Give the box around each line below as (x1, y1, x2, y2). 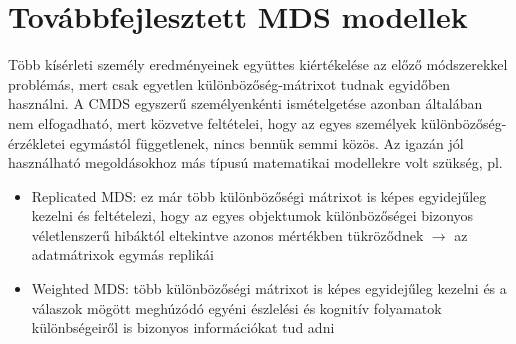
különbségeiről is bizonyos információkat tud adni (31, 317, 335, 338)
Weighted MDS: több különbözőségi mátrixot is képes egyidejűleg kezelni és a (31, 278, 507, 299)
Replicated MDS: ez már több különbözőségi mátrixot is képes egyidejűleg (31, 185, 487, 206)
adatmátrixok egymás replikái (31, 244, 214, 265)
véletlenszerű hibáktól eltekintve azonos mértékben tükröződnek (31, 224, 424, 245)
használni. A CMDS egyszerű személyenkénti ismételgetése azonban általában (8, 93, 483, 114)
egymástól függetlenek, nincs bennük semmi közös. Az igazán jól (69, 132, 464, 153)
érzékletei (8, 132, 66, 153)
